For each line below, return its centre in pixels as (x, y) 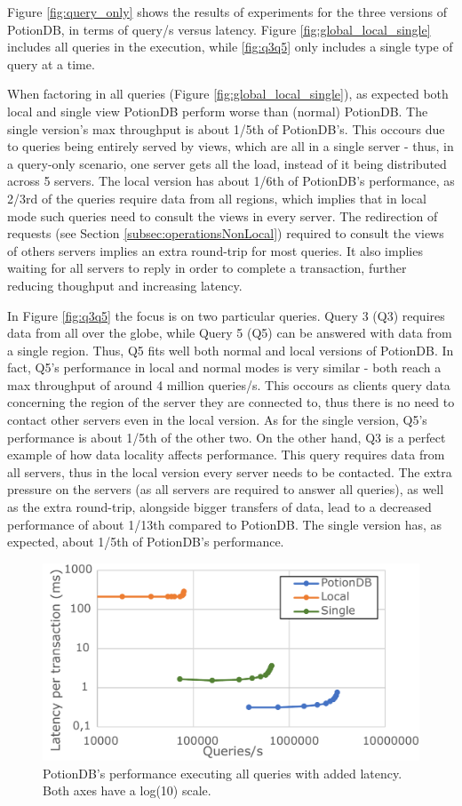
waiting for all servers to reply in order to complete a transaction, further (207, 268)
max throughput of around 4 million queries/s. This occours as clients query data (229, 384)
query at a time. (51, 64)
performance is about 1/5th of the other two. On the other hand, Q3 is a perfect (227, 437)
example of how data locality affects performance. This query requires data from (226, 455)
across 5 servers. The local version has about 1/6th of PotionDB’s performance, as (231, 181)
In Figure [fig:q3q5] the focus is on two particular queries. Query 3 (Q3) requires (226, 315)
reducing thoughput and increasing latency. (125, 285)
